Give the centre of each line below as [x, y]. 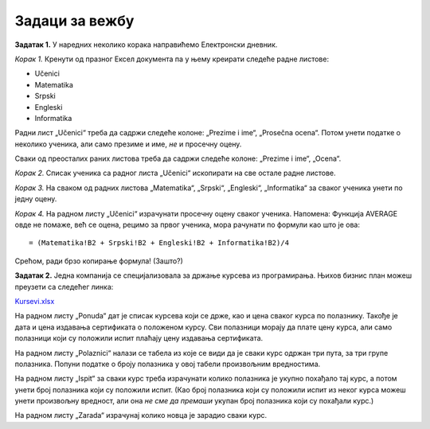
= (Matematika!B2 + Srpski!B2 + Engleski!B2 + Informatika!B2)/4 [159, 243]
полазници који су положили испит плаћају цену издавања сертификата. [139, 338]
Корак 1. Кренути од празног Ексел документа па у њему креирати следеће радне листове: [172, 59]
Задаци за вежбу [74, 21]
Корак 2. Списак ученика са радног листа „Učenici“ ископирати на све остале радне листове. [175, 173]
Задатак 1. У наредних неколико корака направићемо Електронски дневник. [146, 45]
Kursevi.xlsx [35, 301]
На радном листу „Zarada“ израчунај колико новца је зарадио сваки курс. [141, 415]
